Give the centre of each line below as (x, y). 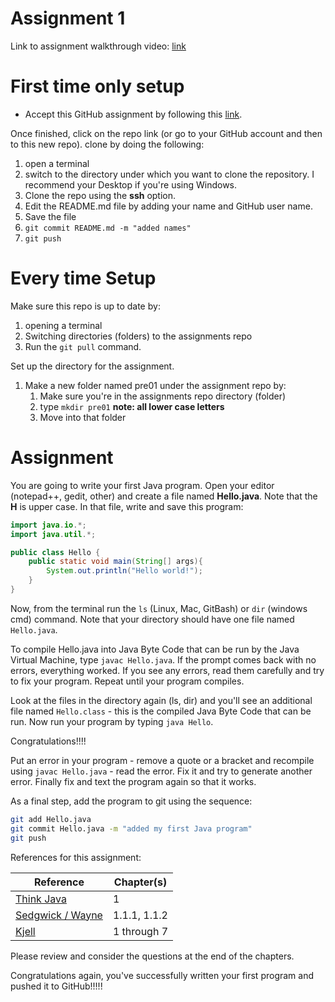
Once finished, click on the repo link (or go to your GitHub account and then (166, 133)
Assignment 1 (68, 18)
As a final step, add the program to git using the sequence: (131, 801)
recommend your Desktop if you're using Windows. (131, 184)
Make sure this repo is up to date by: (85, 306)
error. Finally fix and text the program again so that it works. (133, 781)
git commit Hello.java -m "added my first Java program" (131, 828)
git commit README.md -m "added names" (108, 228)
